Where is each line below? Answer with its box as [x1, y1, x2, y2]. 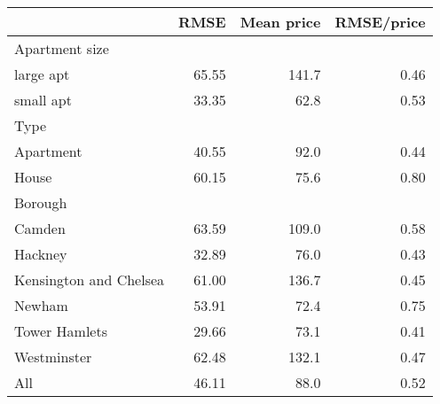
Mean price [240, 12, 321, 32]
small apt [14, 89, 72, 110]
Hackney [14, 244, 67, 264]
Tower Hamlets [14, 321, 107, 341]
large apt [14, 64, 70, 84]
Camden [14, 218, 66, 238]
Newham [14, 295, 68, 315]
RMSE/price [334, 12, 426, 32]
